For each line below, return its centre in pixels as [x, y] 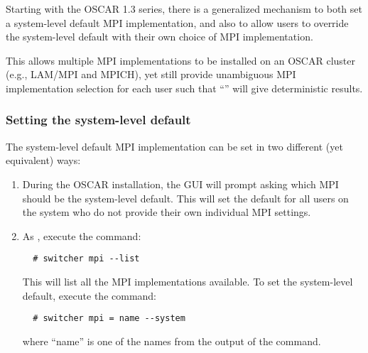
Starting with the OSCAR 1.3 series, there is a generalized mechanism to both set [184, 9]
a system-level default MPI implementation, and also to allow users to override [177, 22]
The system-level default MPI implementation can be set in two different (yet [174, 146]
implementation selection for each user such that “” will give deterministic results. [184, 88]
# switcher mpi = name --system [109, 319]
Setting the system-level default [98, 120]
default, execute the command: [90, 295]
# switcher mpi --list [86, 259]
